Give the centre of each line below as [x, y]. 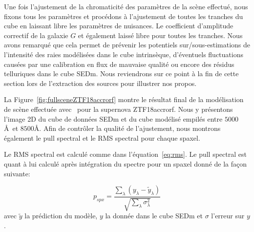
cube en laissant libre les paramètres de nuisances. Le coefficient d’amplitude [119, 26]
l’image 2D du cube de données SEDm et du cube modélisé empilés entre [113, 118]
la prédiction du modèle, [61, 216]
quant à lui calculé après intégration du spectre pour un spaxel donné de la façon [126, 163]
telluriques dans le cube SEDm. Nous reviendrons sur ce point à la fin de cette [121, 74]
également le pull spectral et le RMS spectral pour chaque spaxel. [102, 137]
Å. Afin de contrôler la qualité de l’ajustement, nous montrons [127, 128]
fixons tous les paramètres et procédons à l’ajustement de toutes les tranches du [124, 16]
